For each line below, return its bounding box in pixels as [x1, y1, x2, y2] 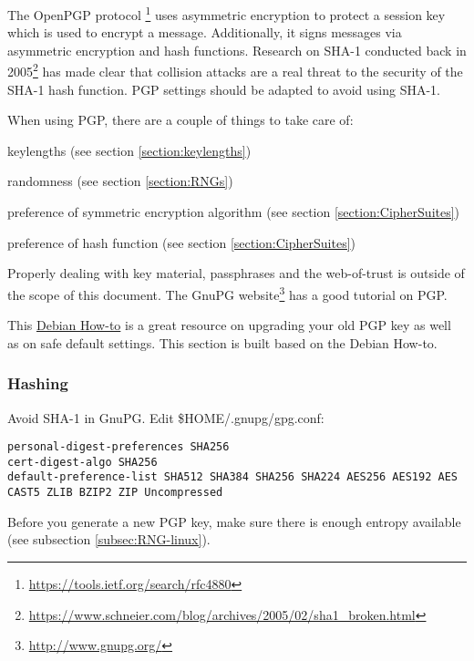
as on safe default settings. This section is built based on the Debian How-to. [7, 333, 438, 352]
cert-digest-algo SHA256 [7, 455, 158, 469]
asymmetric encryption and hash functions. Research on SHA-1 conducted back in [7, 40, 467, 59]
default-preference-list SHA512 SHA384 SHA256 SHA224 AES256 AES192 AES [7, 470, 458, 484]
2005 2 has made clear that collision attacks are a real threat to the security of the [7, 59, 463, 81]
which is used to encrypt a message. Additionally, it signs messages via [7, 23, 402, 42]
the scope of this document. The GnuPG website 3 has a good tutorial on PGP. [7, 282, 448, 304]
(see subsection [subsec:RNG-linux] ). [7, 530, 211, 549]
